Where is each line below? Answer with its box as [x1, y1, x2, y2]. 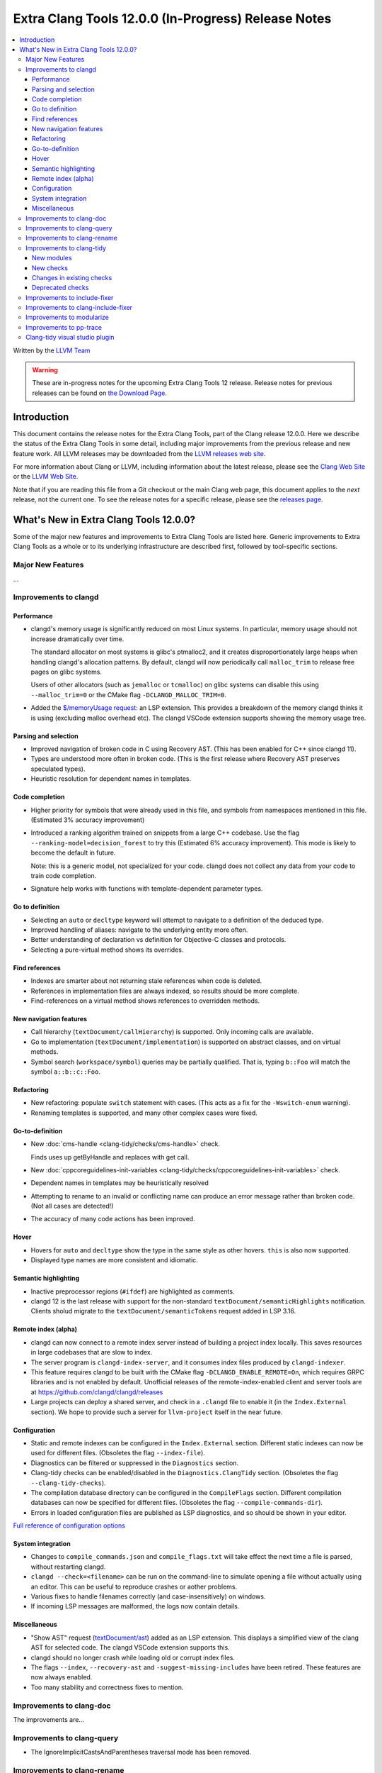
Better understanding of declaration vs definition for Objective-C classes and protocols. [30, 935, 286, 944]
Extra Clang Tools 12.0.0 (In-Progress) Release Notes [13, 11, 332, 26]
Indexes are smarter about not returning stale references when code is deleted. [30, 977, 262, 985]
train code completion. [30, 871, 97, 879]
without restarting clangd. [30, 1562, 106, 1571]
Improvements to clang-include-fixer [25, 304, 133, 312]
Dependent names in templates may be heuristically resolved [30, 1179, 209, 1187]
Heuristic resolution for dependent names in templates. [30, 774, 192, 783]
